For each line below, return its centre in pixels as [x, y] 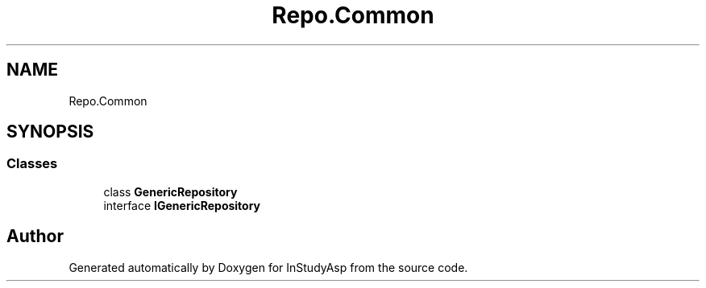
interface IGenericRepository [182, 205]
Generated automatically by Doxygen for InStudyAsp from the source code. [268, 267]
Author [35, 237]
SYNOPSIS [50, 132]
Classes [32, 164]
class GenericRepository [170, 191]
